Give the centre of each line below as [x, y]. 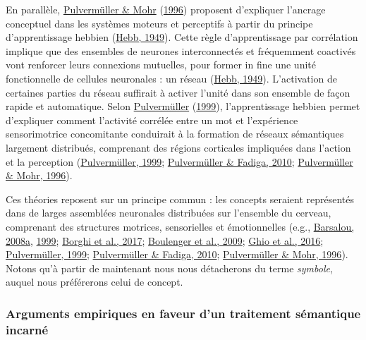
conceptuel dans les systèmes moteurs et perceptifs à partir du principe [159, 23]
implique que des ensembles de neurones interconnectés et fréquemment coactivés [181, 50]
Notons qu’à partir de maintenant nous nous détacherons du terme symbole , [169, 268]
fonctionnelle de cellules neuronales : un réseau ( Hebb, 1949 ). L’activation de [171, 78]
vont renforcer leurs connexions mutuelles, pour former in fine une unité [161, 65]
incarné [27, 329]
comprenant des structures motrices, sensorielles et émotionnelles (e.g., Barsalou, [180, 226]
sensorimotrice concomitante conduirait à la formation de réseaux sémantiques [175, 134]
